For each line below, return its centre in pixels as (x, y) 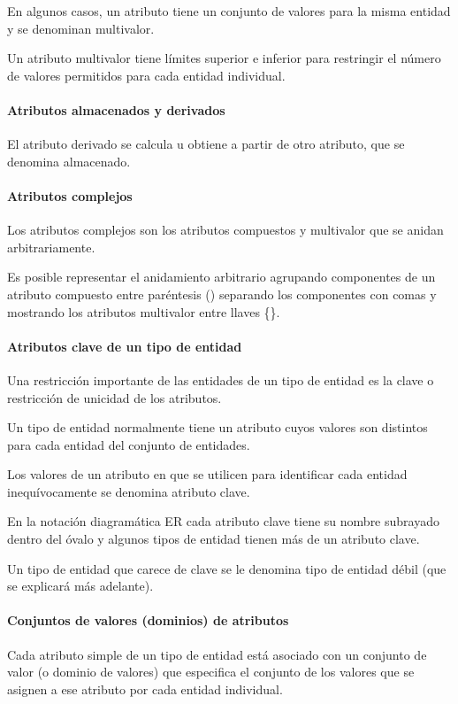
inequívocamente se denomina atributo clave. (129, 491)
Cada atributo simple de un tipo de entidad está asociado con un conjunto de (217, 654)
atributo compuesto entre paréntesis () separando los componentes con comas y (222, 294)
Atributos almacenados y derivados (116, 109)
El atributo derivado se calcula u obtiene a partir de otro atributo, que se (206, 144)
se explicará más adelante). (80, 586)
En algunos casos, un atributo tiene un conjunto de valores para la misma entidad (229, 11)
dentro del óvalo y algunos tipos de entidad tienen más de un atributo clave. (214, 539)
